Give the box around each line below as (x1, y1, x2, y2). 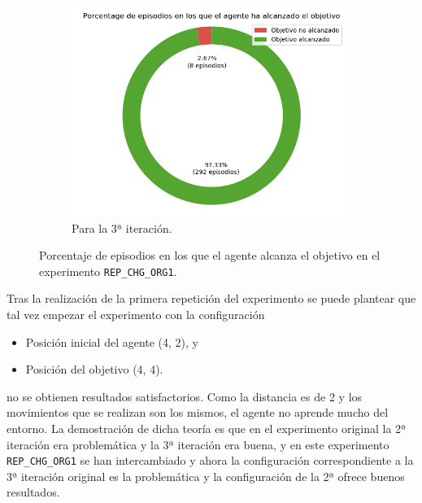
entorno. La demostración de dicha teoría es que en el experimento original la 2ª (7, 420, 407, 436)
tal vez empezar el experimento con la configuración (7, 306, 265, 323)
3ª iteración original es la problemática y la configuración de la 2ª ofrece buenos (7, 467, 405, 484)
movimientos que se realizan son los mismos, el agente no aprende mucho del (7, 404, 389, 421)
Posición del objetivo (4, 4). (25, 361, 163, 378)
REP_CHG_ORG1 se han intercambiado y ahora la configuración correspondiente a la (7, 452, 414, 469)
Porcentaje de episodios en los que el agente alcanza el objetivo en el (39, 247, 381, 264)
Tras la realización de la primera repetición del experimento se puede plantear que (7, 290, 416, 307)
